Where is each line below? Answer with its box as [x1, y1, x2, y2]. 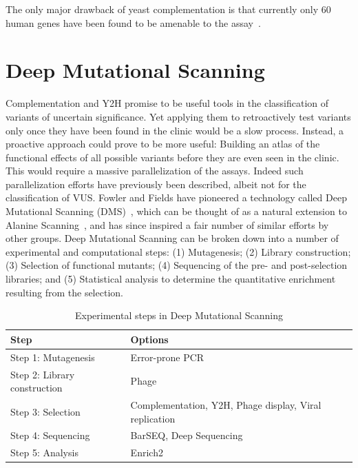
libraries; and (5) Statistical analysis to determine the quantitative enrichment [6, 272, 336, 286]
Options [130, 332, 169, 346]
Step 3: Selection [10, 404, 81, 418]
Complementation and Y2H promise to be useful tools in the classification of [6, 96, 329, 110]
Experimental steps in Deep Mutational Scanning [74, 308, 283, 323]
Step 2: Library [10, 367, 75, 381]
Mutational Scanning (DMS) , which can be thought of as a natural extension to [6, 204, 347, 218]
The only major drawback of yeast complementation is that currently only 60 [6, 2, 331, 16]
